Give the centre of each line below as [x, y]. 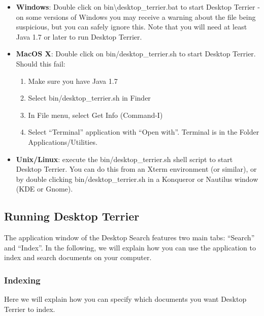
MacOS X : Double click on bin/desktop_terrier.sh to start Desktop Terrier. [136, 54]
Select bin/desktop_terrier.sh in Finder [89, 98]
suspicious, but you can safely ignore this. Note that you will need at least [131, 27]
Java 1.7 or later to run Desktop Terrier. [79, 36]
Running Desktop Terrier [72, 216]
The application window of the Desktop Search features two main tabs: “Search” [129, 238]
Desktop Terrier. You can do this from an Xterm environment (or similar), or [136, 169]
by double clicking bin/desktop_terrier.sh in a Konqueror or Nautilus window [137, 179]
